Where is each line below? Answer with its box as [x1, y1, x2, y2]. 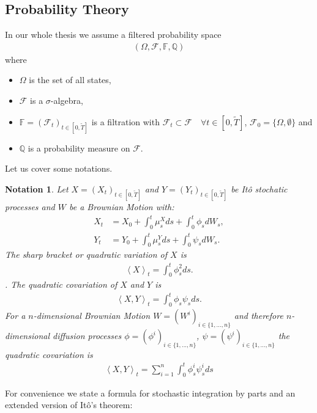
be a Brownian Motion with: [69, 200, 174, 213]
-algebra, [50, 94, 83, 107]
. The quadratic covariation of [5, 278, 117, 291]
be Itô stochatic [231, 182, 288, 195]
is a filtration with [91, 115, 160, 128]
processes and [5, 200, 55, 213]
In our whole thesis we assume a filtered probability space [5, 28, 222, 41]
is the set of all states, [29, 73, 111, 86]
